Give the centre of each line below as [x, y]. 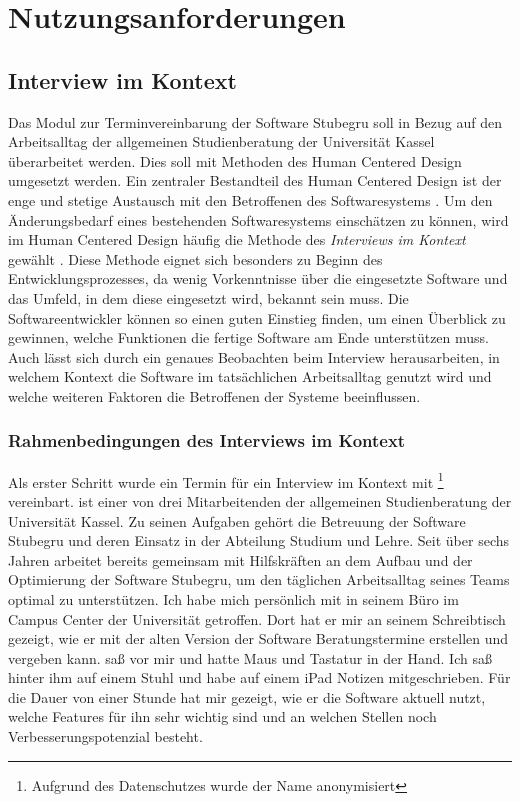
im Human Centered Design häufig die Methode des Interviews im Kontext [237, 239]
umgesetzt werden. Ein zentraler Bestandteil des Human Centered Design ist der [255, 180]
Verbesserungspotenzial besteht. [105, 736]
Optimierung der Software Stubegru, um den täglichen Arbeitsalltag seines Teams [259, 579]
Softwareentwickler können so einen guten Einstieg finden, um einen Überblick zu [257, 317]
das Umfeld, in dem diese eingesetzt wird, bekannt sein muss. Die [208, 297]
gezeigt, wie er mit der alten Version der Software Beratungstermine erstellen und [258, 638]
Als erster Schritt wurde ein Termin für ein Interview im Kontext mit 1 [226, 480]
